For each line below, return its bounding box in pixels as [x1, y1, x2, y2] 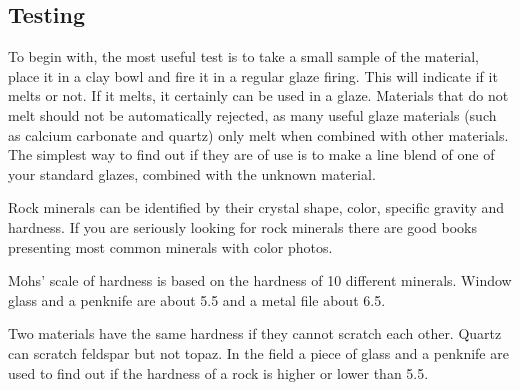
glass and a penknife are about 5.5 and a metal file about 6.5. [8, 289, 386, 310]
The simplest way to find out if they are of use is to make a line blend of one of [8, 144, 495, 165]
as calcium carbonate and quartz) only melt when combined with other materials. [8, 124, 509, 145]
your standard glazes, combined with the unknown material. [8, 163, 376, 184]
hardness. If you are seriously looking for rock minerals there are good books [8, 216, 478, 237]
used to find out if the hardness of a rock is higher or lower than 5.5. [8, 362, 429, 383]
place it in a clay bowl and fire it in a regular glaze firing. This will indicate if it [8, 65, 498, 86]
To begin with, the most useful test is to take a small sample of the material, [8, 46, 480, 67]
